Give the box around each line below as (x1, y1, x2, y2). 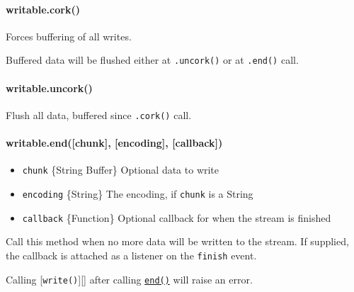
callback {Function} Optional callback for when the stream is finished (22, 210, 331, 225)
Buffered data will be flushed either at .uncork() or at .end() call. (6, 52, 299, 67)
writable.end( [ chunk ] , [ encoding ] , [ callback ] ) (6, 135, 223, 150)
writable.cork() (6, 1, 80, 16)
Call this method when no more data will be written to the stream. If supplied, (6, 234, 349, 249)
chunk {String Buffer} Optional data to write (22, 162, 219, 177)
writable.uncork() (6, 80, 93, 95)
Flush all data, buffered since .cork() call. (6, 107, 192, 122)
